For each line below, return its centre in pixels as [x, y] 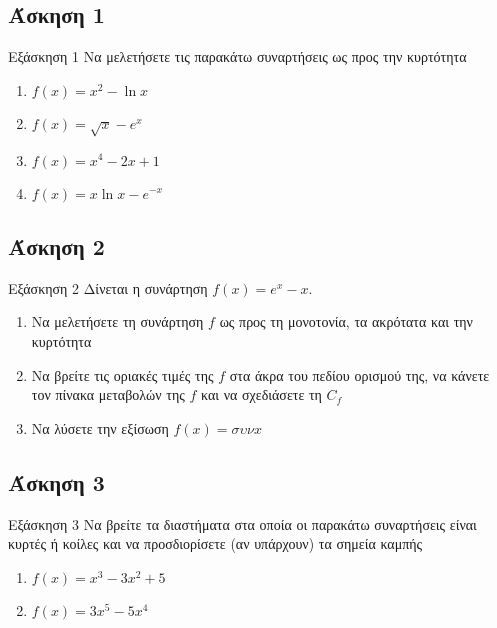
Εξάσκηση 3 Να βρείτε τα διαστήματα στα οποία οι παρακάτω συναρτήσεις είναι [242, 523]
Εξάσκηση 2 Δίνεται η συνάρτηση [108, 287]
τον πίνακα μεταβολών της [108, 394]
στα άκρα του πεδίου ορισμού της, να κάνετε [359, 374]
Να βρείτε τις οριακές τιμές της [122, 374]
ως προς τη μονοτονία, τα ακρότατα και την [346, 321]
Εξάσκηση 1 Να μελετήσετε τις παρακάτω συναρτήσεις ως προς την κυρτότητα [237, 56]
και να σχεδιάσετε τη [261, 394]
